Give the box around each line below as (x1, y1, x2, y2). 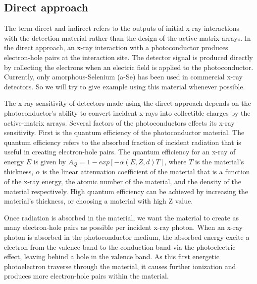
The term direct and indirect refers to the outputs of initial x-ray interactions (4, 23, 239, 33)
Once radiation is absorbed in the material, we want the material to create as (4, 212, 239, 222)
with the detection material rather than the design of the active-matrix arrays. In (4, 32, 251, 43)
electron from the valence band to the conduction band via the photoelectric (4, 241, 236, 252)
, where (164, 156, 187, 166)
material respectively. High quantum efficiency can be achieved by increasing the (4, 186, 248, 196)
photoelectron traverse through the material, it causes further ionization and (4, 261, 236, 271)
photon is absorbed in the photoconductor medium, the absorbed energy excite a (4, 231, 250, 242)
